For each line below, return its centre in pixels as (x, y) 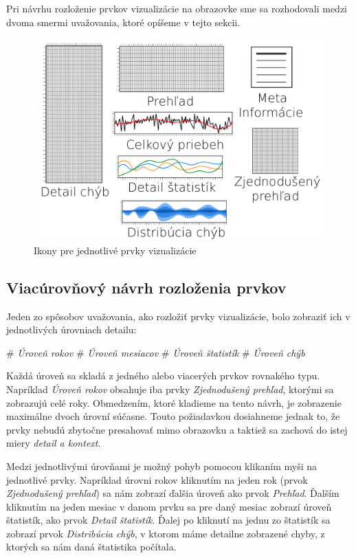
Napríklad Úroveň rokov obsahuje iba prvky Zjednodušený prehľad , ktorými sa (170, 389)
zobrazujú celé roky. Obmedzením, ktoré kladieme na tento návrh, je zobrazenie (174, 402)
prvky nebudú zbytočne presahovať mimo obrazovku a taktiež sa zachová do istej (177, 429)
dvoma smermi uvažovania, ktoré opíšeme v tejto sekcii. (123, 22)
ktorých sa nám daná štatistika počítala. (91, 547)
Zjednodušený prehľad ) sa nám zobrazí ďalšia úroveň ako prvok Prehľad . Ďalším (173, 493)
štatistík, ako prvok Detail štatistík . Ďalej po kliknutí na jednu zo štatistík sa (168, 520)
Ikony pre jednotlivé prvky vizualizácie (115, 250)
